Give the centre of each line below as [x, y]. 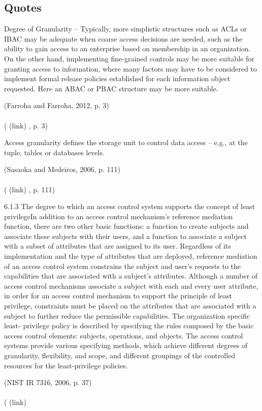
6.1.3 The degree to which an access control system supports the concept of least [130, 206]
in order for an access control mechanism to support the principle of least [118, 296]
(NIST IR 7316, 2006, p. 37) [48, 382]
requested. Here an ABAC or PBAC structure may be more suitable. [111, 88]
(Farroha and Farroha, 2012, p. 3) [57, 105]
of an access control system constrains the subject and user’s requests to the [123, 266]
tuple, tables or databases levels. [54, 152]
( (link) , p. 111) [29, 189]
